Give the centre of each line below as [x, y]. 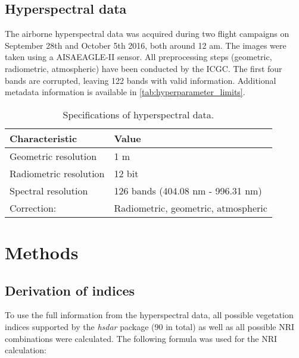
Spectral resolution [49, 190]
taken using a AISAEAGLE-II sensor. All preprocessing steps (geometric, [138, 57]
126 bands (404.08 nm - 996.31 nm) [188, 190]
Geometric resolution [53, 156]
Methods [42, 252]
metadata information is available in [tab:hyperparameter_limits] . [125, 92]
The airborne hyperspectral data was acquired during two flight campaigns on [147, 34]
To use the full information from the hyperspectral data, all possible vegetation [149, 315]
